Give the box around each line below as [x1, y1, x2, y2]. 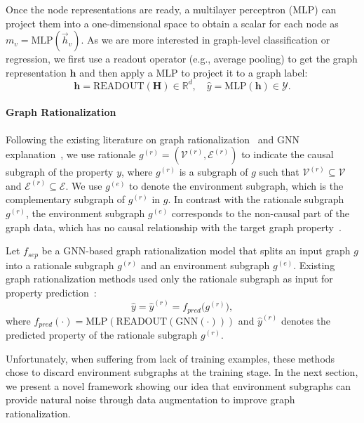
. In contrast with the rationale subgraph [168, 192, 344, 207]
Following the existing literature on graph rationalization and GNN [6, 131, 300, 146]
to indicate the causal [241, 147, 334, 162]
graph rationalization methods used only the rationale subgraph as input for [6, 271, 333, 286]
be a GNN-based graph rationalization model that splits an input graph [41, 243, 351, 258]
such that [259, 164, 299, 179]
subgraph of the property [6, 164, 114, 179]
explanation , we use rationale [6, 147, 136, 162]
